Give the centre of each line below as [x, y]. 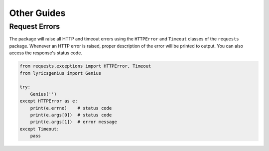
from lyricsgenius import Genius [61, 73]
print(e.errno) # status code [71, 108]
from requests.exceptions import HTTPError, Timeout [85, 66]
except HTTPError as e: [49, 101]
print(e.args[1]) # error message [73, 122]
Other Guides [37, 13]
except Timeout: [40, 129]
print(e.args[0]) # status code [71, 115]
